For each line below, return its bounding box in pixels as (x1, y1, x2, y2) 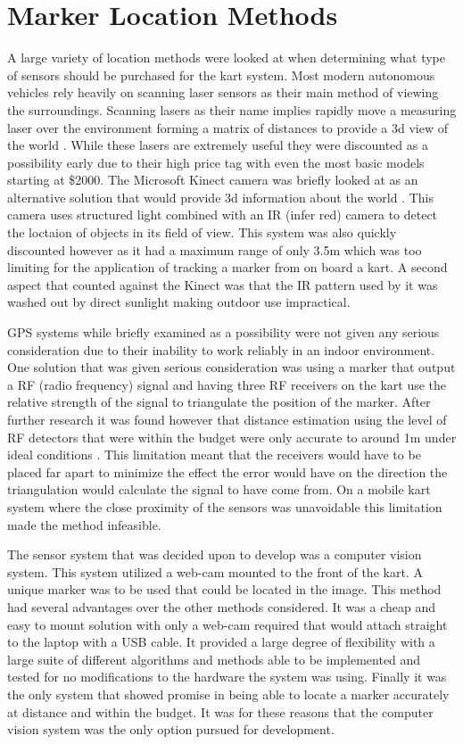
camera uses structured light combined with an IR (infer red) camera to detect (7, 205, 438, 224)
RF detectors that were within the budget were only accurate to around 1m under (7, 427, 457, 446)
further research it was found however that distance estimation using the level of (7, 410, 447, 428)
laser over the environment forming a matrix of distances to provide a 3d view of (7, 118, 448, 136)
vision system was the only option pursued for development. (7, 720, 335, 739)
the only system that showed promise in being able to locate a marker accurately (7, 684, 450, 703)
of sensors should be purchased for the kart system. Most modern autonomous (7, 65, 435, 84)
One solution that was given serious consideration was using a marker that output (7, 358, 456, 376)
